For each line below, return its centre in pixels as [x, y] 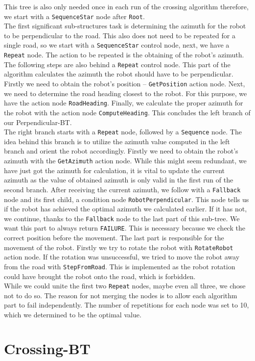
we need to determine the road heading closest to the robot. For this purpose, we [126, 93]
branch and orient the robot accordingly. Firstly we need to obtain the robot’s [121, 151]
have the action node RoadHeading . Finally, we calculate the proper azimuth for [124, 103]
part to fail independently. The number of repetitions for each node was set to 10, [127, 305]
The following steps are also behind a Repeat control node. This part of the [117, 64]
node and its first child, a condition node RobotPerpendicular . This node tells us [127, 199]
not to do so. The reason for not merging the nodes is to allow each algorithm [121, 295]
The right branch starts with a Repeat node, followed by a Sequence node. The [123, 132]
